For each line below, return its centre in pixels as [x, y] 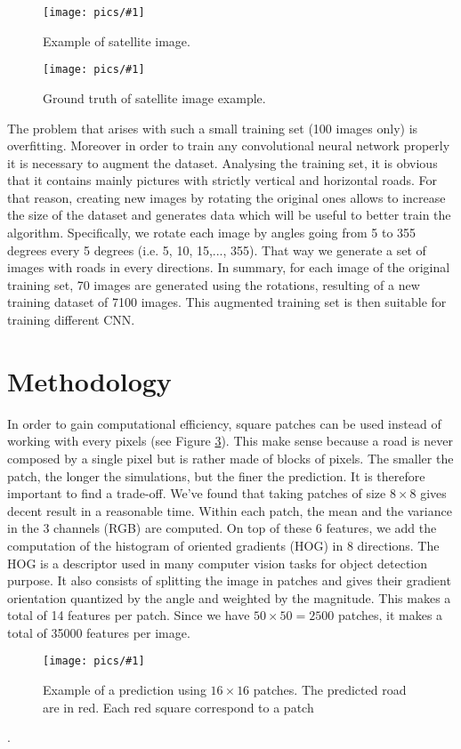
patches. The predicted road [330, 690]
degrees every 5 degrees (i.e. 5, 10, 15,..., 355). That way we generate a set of [217, 250]
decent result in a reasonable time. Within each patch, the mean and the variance [230, 510]
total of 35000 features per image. [99, 632]
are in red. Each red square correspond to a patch [178, 707]
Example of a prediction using [125, 690]
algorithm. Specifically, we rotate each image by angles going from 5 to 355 [212, 233]
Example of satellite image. [117, 40]
